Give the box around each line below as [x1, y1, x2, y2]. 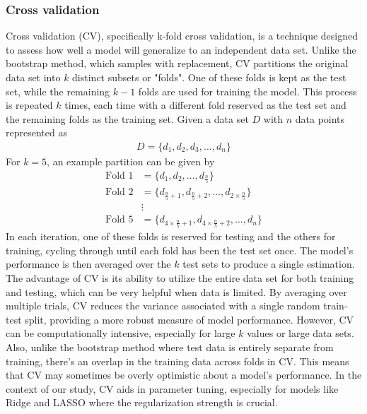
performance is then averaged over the [6, 256, 171, 271]
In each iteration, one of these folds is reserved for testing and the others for [6, 229, 336, 244]
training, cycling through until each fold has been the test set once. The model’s [6, 242, 354, 257]
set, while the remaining [6, 83, 110, 98]
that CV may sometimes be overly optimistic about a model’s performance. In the [6, 367, 362, 382]
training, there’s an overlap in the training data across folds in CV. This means [6, 353, 349, 368]
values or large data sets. [247, 326, 354, 341]
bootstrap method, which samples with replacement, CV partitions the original [6, 56, 349, 71]
